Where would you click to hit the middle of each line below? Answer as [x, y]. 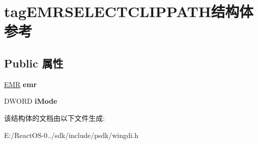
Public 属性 [34, 63]
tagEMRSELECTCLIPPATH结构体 [129, 11]
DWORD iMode [31, 101]
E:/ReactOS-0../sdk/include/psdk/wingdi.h [71, 135]
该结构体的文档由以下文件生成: [54, 118]
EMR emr [20, 84]
